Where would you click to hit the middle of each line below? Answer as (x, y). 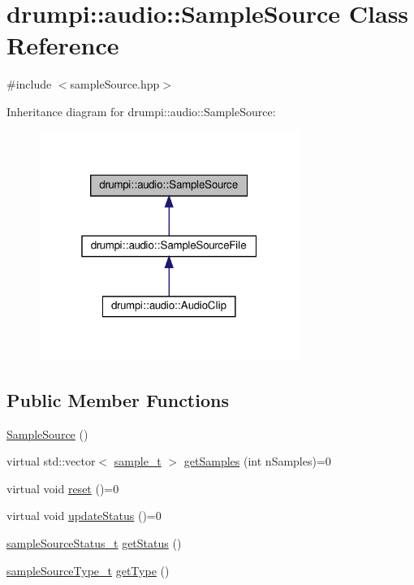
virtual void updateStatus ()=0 (84, 516)
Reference (63, 45)
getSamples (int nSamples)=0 (257, 461)
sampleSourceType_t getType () (88, 570)
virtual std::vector (51, 461)
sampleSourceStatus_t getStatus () (94, 543)
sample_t (138, 461)
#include (29, 84)
